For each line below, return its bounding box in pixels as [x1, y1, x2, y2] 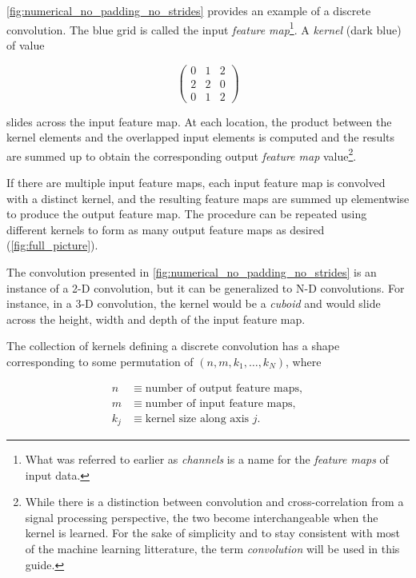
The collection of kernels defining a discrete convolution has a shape [6, 337, 340, 354]
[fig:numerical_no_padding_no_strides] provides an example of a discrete [6, 2, 371, 18]
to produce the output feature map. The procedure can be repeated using [6, 205, 367, 222]
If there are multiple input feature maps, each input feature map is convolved [6, 174, 386, 191]
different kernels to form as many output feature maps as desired [6, 221, 325, 237]
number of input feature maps [145, 397, 293, 409]
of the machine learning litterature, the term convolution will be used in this [25, 540, 400, 557]
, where [286, 353, 322, 369]
